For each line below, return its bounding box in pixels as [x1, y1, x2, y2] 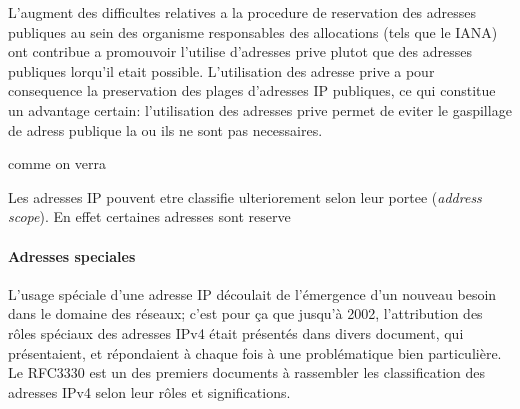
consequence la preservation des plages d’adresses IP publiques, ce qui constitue [8, 80, 496, 101]
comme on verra [8, 153, 107, 174]
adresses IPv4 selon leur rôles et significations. [8, 381, 291, 402]
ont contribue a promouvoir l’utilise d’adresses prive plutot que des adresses [8, 41, 473, 62]
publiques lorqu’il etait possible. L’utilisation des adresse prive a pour [8, 60, 435, 81]
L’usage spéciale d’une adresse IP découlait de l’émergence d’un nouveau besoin [8, 283, 497, 304]
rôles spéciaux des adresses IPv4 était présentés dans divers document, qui [8, 322, 464, 343]
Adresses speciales [8, 245, 136, 266]
